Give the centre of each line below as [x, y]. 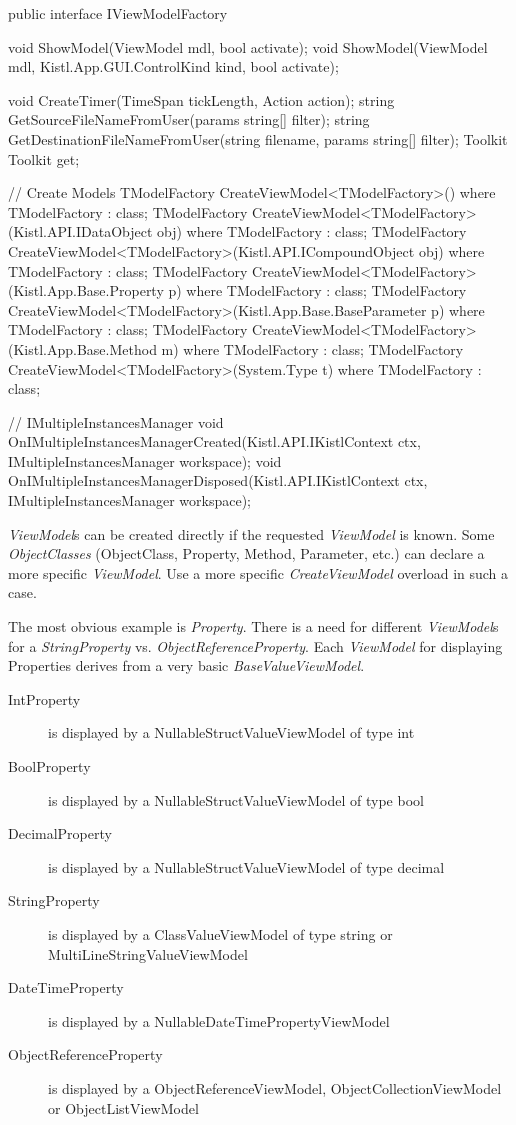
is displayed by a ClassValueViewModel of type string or [220, 933]
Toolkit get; [44, 158]
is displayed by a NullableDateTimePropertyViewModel [219, 1020]
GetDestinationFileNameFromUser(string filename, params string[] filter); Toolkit [258, 138]
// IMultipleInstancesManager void [116, 421]
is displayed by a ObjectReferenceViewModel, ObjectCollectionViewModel [275, 1087]
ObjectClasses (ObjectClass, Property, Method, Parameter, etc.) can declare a [246, 553]
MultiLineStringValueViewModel [148, 953]
